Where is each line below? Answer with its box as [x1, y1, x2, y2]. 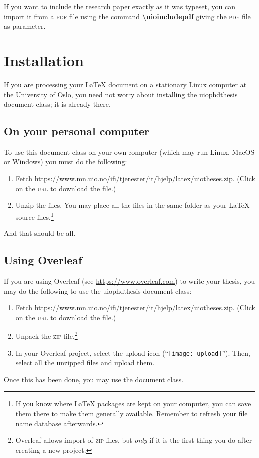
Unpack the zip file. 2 [15, 329, 78, 341]
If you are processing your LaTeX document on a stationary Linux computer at [4, 79, 247, 89]
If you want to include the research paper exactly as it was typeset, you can [4, 1, 235, 11]
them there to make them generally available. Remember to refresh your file [15, 408, 248, 418]
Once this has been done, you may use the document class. [4, 374, 184, 384]
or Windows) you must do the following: [4, 156, 127, 167]
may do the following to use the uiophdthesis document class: [4, 285, 192, 296]
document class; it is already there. [4, 99, 111, 109]
